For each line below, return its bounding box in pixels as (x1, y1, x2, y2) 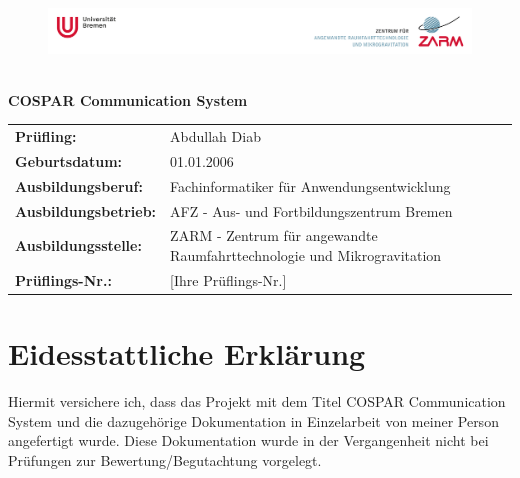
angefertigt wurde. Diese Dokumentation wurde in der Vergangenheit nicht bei (8, 430, 489, 451)
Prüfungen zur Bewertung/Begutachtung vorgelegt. (8, 449, 322, 470)
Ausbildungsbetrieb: (15, 200, 157, 221)
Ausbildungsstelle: (15, 235, 142, 256)
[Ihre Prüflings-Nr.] (170, 269, 287, 290)
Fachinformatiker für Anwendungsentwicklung (170, 175, 451, 196)
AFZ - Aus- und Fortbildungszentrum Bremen (170, 200, 453, 221)
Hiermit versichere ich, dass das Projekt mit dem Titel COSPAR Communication (8, 391, 506, 412)
